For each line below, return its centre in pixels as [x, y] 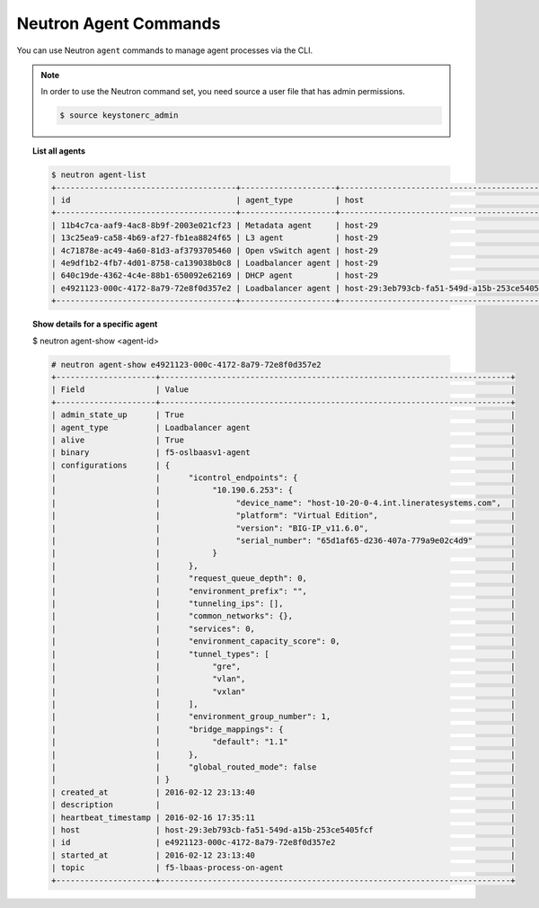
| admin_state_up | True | [283, 415]
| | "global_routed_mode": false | [283, 767]
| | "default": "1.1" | [283, 742]
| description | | [283, 805]
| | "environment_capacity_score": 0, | [283, 641]
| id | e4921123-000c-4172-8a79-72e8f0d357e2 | [283, 842]
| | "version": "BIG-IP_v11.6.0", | [283, 528]
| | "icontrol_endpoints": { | [283, 478]
